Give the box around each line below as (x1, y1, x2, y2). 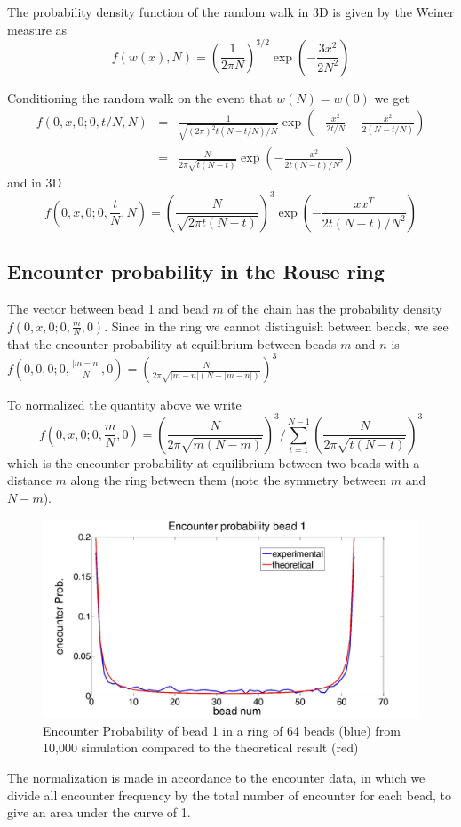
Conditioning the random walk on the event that (7, 88, 273, 107)
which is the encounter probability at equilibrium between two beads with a (7, 453, 420, 472)
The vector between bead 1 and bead (7, 299, 209, 318)
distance (7, 471, 52, 489)
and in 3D (7, 172, 62, 191)
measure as (7, 20, 68, 38)
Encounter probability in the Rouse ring (7, 258, 385, 285)
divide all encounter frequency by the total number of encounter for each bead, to (7, 785, 451, 804)
